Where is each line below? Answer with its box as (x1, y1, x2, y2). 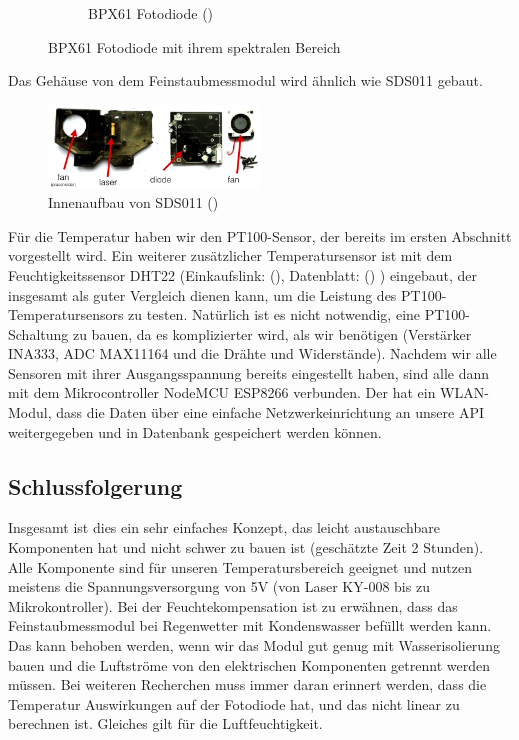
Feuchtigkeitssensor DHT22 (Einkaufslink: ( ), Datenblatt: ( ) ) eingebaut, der (8, 264, 478, 285)
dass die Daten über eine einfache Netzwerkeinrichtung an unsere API (56, 402, 484, 423)
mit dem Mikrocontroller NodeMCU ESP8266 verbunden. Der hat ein (8, 382, 436, 403)
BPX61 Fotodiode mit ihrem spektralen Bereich (48, 36, 341, 57)
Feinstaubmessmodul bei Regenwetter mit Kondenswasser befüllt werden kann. (8, 615, 492, 636)
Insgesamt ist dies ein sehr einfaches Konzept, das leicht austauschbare (8, 517, 440, 538)
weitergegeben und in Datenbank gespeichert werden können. (8, 421, 382, 442)
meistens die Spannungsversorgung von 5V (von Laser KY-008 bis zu (8, 576, 430, 597)
